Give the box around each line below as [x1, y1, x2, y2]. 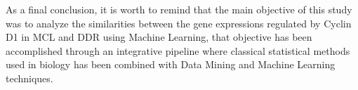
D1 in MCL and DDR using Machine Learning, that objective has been [6, 30, 312, 44]
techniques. [6, 70, 53, 85]
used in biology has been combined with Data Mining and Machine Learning [6, 57, 336, 72]
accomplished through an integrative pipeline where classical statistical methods [6, 43, 350, 58]
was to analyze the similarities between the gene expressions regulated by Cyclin [6, 15, 352, 30]
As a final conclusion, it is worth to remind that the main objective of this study [6, 2, 352, 16]
